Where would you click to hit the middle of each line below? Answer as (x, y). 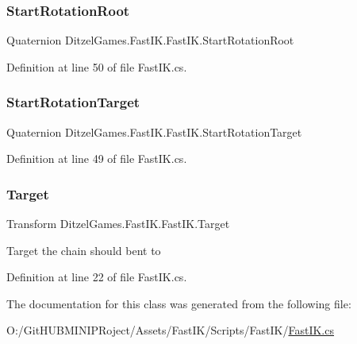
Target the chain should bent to (84, 250)
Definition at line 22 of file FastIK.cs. (97, 277)
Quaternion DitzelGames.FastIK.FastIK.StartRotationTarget (154, 131)
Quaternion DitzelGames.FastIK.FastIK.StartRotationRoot (150, 40)
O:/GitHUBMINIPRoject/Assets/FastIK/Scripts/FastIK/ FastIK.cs (170, 330)
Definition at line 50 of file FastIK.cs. (97, 66)
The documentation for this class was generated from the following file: (179, 303)
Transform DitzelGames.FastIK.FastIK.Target (118, 224)
